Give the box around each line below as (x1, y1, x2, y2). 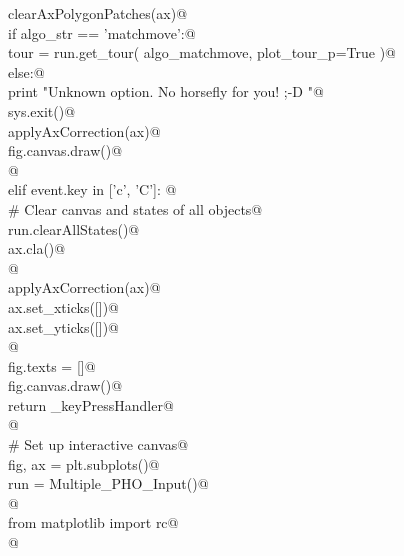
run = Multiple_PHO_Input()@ (8, 473, 209, 494)
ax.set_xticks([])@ (8, 296, 119, 317)
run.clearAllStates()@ (8, 218, 140, 239)
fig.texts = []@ (8, 355, 96, 376)
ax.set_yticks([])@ (8, 316, 119, 337)
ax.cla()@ (8, 238, 66, 259)
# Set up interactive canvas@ (8, 434, 189, 455)
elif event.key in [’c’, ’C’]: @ (8, 179, 177, 200)
